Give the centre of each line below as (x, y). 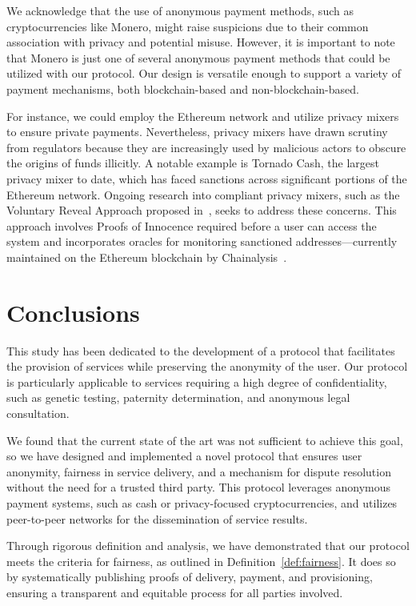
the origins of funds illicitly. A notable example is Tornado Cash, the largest (193, 163)
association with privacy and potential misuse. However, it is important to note (201, 42)
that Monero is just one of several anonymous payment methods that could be (198, 57)
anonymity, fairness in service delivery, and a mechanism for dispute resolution (199, 471)
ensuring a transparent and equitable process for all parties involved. (175, 592)
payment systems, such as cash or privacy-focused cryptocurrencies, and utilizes (202, 502)
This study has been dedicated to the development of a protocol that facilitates (201, 350)
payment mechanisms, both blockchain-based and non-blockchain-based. (183, 88)
